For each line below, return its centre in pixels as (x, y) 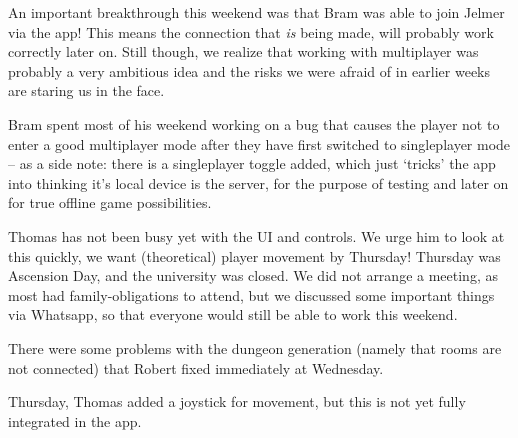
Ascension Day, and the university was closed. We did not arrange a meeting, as (253, 275)
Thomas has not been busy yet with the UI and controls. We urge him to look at (256, 235)
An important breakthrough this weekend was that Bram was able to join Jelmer (256, 12)
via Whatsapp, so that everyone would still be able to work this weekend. (233, 314)
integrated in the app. (75, 420)
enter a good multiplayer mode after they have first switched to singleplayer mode (259, 143)
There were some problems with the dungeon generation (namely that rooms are (255, 347)
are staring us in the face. (86, 90)
